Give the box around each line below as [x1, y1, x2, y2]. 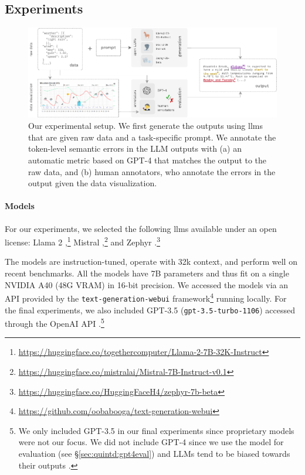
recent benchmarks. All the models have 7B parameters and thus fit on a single [5, 267, 289, 279]
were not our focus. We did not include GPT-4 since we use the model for [18, 436, 284, 448]
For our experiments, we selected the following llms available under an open [5, 222, 277, 234]
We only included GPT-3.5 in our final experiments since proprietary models [18, 424, 294, 436]
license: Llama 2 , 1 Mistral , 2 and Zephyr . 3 [5, 234, 160, 248]
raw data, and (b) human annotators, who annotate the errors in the [28, 165, 276, 177]
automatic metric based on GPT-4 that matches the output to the [28, 153, 267, 166]
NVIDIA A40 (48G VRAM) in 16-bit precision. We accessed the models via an [5, 278, 289, 291]
